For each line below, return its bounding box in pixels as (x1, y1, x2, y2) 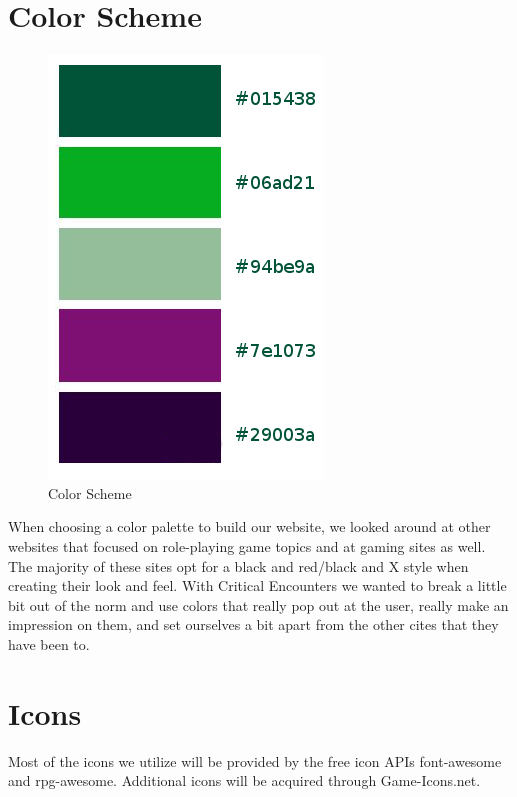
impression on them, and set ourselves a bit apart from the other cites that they (8, 614, 499, 635)
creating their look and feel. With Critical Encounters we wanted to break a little (8, 575, 507, 596)
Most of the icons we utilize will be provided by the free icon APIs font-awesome (8, 750, 502, 771)
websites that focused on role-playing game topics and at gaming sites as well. (8, 535, 486, 556)
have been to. (8, 633, 90, 654)
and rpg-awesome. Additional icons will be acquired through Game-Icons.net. (8, 770, 481, 791)
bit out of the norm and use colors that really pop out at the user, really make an (8, 594, 509, 615)
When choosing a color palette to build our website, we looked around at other (8, 516, 491, 537)
